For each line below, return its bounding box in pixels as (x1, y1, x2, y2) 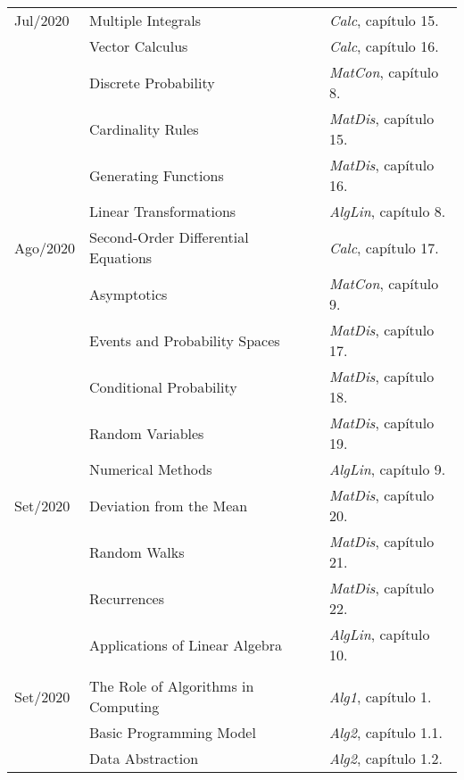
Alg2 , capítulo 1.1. (328, 722, 443, 743)
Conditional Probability (89, 376, 237, 397)
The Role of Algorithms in (89, 676, 254, 696)
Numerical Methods (89, 459, 212, 479)
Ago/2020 (14, 236, 76, 258)
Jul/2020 (14, 10, 70, 30)
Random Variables (89, 422, 204, 444)
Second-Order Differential (89, 227, 249, 247)
